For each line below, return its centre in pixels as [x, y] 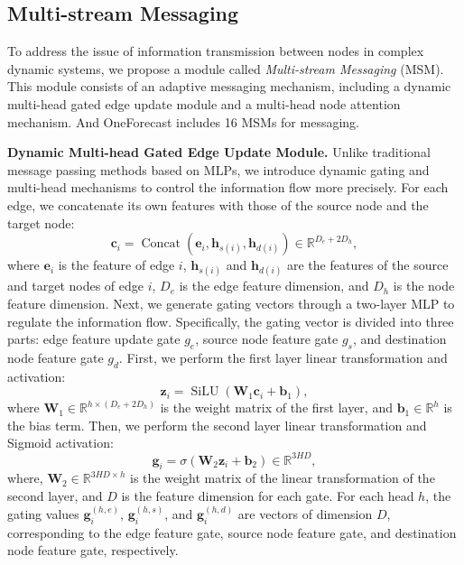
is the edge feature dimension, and [274, 286]
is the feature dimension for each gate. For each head [268, 495]
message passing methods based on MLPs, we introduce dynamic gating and [218, 169]
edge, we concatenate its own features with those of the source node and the [218, 204]
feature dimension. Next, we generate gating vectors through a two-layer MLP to [231, 303]
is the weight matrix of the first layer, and [276, 408]
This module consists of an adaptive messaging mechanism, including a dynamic [229, 86]
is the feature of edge [116, 265]
